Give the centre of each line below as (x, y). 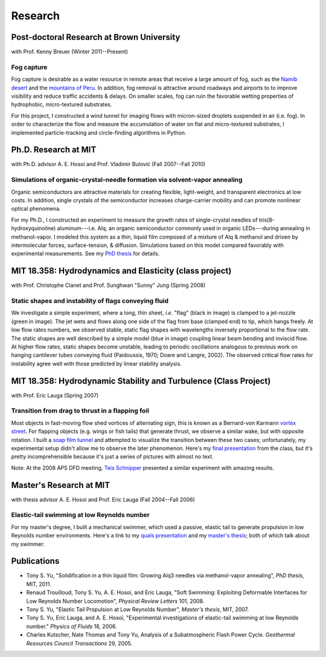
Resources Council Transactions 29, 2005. (79, 643)
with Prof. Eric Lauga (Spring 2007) (55, 395)
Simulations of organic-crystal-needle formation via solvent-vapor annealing (127, 180)
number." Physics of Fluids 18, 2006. (72, 626)
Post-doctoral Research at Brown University (96, 37)
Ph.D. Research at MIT (54, 150)
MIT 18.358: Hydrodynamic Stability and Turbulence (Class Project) (141, 381)
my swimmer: (28, 544)
